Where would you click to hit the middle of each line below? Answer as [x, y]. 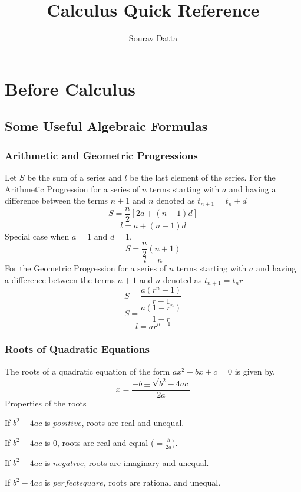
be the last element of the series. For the [203, 177]
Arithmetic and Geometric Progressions [101, 155]
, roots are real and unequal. [133, 423]
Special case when [37, 236]
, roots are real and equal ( [106, 442]
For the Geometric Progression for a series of [86, 268]
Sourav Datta [153, 38]
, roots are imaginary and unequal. [146, 462]
